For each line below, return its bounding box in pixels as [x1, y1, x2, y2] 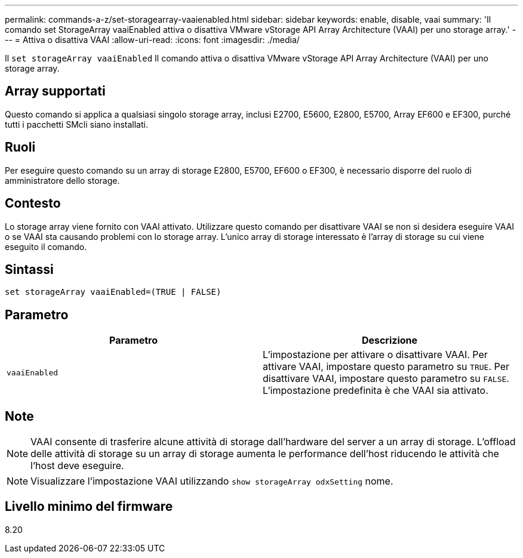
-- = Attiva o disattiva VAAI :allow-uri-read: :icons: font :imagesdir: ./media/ [5, 35, 300, 45]
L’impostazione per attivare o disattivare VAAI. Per [263, 349, 488, 361]
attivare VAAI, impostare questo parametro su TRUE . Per [263, 360, 509, 373]
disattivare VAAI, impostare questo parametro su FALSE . [263, 372, 509, 385]
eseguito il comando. [5, 241, 87, 252]
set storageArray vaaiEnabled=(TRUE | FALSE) [5, 287, 221, 297]
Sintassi [5, 261, 54, 277]
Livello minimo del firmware [5, 499, 173, 514]
